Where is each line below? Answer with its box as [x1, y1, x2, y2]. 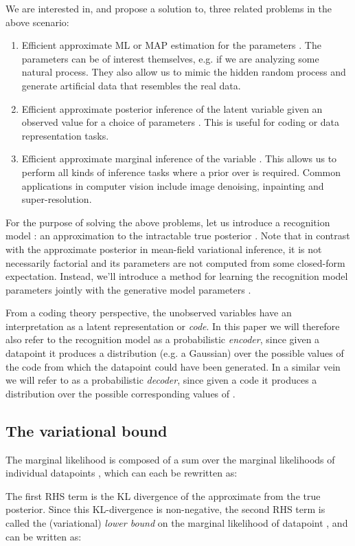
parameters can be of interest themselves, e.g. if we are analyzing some [21, 51, 319, 65]
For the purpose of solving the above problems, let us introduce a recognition [5, 215, 330, 229]
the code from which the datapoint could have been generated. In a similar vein [5, 359, 341, 373]
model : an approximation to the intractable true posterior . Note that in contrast [5, 228, 350, 243]
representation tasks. [21, 128, 109, 142]
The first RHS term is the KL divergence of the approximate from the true [5, 488, 321, 503]
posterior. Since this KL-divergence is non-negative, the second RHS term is [5, 502, 325, 516]
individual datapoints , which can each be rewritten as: [5, 466, 238, 480]
